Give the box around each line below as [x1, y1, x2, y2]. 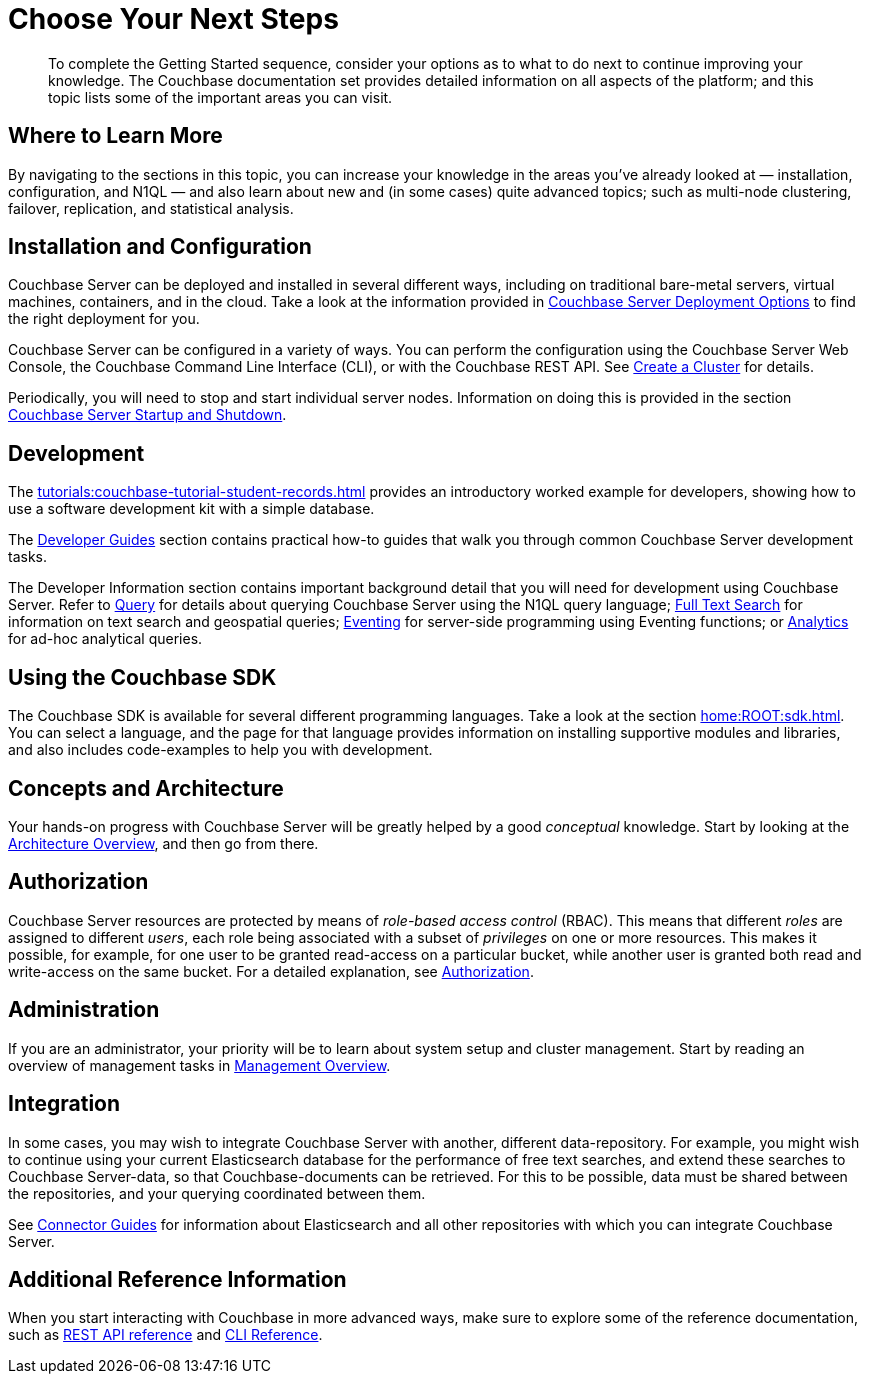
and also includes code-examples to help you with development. [8, 741, 433, 759]
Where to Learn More [8, 123, 223, 149]
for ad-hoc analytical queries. [8, 630, 203, 648]
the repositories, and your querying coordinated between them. [8, 1184, 426, 1202]
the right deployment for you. [8, 310, 200, 328]
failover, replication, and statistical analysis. [8, 199, 294, 217]
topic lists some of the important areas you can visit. [48, 88, 393, 106]
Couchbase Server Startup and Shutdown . [8, 406, 287, 424]
